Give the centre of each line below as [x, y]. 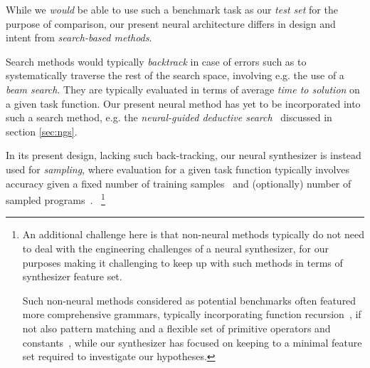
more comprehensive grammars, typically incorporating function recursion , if [192, 314]
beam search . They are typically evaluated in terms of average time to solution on [183, 89]
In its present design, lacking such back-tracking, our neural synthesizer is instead [184, 155]
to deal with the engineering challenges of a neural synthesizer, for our [175, 248]
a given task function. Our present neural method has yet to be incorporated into [183, 103]
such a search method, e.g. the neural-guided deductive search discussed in [169, 117]
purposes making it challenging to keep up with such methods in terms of [183, 262]
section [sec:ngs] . [42, 131]
